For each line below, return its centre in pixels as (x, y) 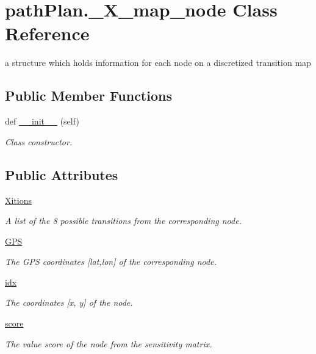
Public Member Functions (88, 96)
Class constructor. (39, 141)
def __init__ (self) (42, 121)
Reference (47, 33)
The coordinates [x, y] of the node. (69, 302)
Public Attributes (62, 174)
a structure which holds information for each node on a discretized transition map (158, 63)
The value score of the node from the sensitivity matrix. (109, 343)
